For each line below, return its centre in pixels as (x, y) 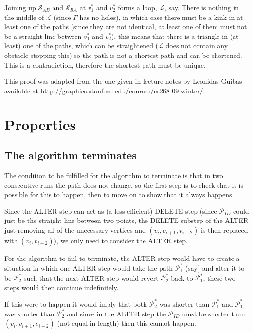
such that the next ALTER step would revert (91, 278)
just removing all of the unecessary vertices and (75, 230)
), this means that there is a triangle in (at (175, 36)
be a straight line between (43, 36)
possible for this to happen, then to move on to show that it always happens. (119, 194)
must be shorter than (214, 313)
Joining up (20, 7)
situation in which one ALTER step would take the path (89, 268)
